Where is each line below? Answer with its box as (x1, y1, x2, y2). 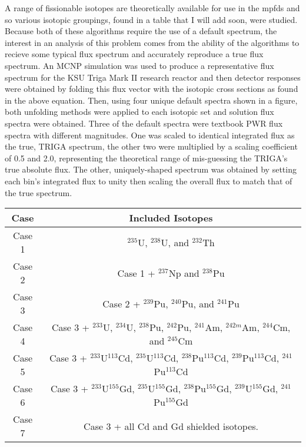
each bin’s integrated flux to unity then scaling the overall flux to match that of (5, 174, 292, 187)
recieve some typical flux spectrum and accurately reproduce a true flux (5, 48, 264, 60)
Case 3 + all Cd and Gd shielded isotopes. (84, 419, 259, 433)
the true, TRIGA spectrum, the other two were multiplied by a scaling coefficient (5, 140, 298, 153)
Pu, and (181, 296, 215, 310)
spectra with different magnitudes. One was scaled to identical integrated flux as (5, 128, 295, 141)
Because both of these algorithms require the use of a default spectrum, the (5, 25, 277, 37)
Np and (168, 266, 199, 280)
